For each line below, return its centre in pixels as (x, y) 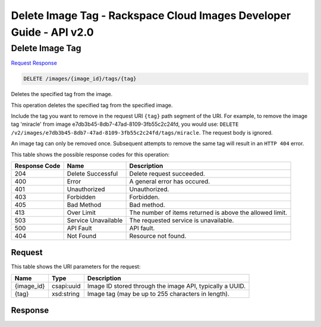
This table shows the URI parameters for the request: (76, 266)
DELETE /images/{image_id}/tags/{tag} (80, 79)
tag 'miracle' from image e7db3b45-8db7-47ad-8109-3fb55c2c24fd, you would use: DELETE (125, 124)
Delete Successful (92, 173)
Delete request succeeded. (167, 173)
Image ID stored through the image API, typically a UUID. (166, 286)
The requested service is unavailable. (182, 220)
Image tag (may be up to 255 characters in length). (158, 294)
